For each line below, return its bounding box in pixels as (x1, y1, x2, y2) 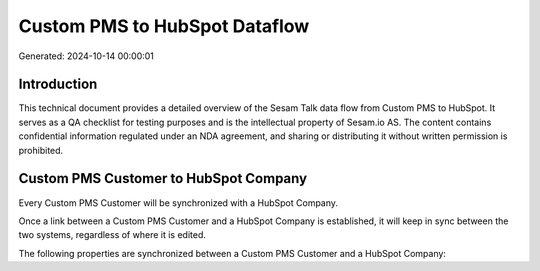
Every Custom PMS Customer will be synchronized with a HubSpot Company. (18, 196, 339, 209)
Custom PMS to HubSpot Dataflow (18, 15, 310, 37)
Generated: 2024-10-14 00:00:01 (18, 50, 155, 62)
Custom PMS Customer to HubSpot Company (18, 170, 308, 187)
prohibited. (18, 144, 64, 156)
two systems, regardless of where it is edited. (18, 229, 207, 241)
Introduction (18, 76, 98, 93)
